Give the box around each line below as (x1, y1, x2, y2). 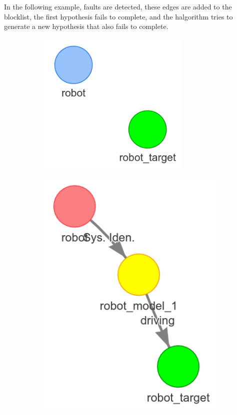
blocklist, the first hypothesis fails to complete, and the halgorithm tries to (4, 11, 233, 21)
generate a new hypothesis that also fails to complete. (4, 21, 168, 31)
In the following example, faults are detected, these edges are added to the (4, 1, 232, 11)
